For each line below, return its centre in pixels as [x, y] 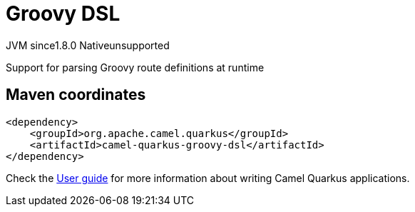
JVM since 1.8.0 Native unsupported [88, 45]
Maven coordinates [76, 95]
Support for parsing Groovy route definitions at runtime [135, 67]
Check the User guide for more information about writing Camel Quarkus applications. [208, 178]
